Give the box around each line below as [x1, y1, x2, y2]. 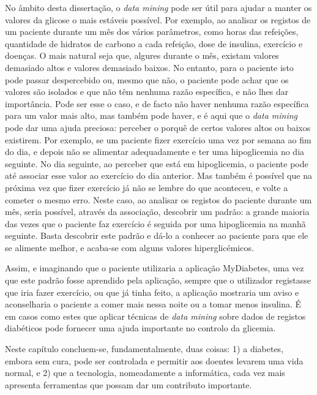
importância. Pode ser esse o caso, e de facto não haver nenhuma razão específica [5, 97, 309, 110]
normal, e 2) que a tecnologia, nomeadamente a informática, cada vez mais [5, 366, 285, 379]
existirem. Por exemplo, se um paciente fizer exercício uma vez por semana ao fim [5, 133, 311, 146]
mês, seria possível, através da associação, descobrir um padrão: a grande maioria [5, 205, 310, 218]
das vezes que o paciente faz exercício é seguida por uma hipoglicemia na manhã [5, 217, 306, 230]
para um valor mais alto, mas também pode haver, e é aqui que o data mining [5, 109, 298, 122]
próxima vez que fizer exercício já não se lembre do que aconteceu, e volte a [5, 181, 288, 194]
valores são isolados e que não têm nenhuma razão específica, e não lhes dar [5, 85, 289, 98]
